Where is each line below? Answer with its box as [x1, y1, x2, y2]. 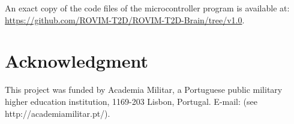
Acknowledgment [5, 49, 148, 73]
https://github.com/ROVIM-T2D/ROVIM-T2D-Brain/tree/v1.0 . [5, 13, 245, 26]
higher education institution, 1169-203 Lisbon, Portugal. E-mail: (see [5, 95, 257, 107]
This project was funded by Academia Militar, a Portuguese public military [5, 83, 283, 96]
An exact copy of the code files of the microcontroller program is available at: [5, 2, 290, 14]
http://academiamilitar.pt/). [5, 107, 110, 119]
